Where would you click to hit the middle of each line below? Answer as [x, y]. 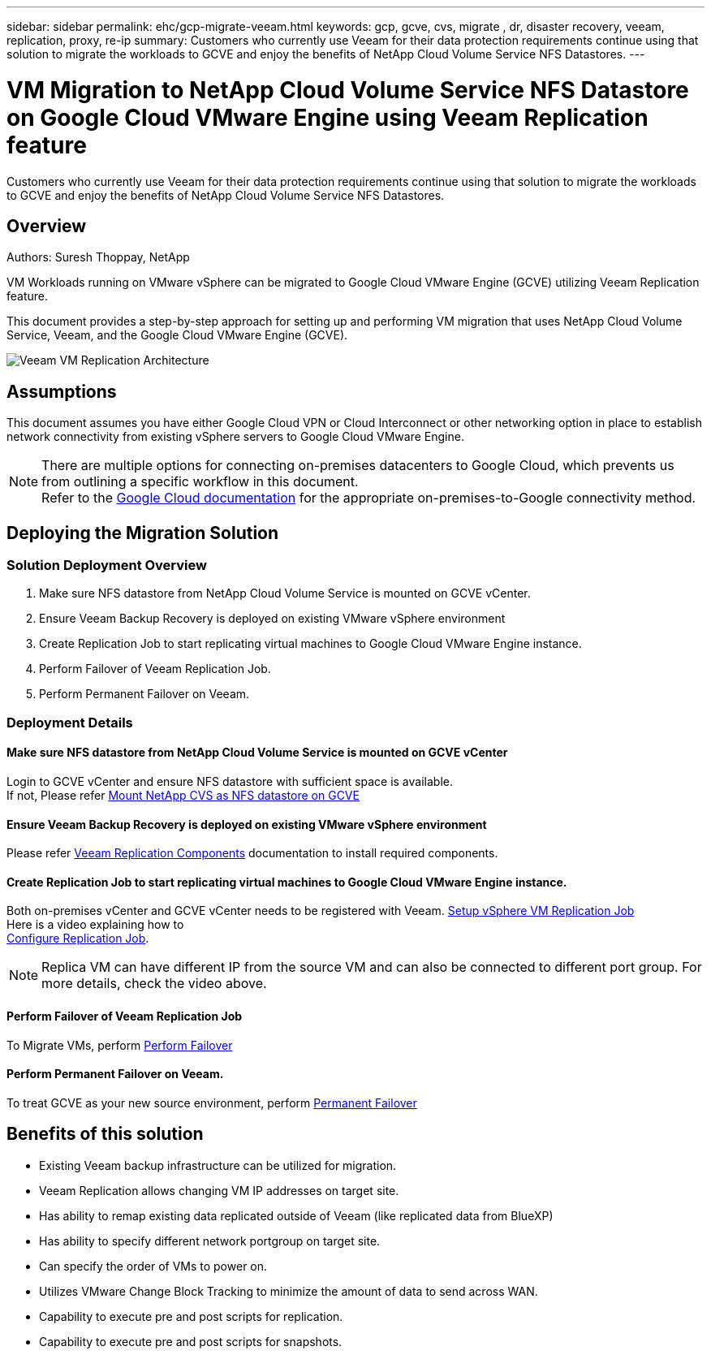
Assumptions [62, 391]
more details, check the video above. [154, 984]
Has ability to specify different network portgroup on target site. [210, 1241]
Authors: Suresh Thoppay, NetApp [98, 257]
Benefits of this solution [105, 1134]
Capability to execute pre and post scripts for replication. [191, 1316]
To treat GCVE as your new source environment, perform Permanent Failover [212, 1103]
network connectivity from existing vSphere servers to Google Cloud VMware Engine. [235, 437]
